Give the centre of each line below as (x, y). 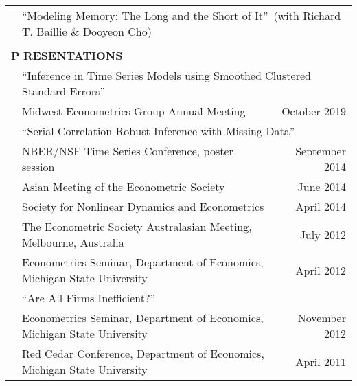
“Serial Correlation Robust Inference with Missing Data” (159, 131)
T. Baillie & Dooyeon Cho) (87, 31)
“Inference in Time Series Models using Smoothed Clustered (166, 75)
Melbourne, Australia (73, 242)
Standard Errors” (64, 91)
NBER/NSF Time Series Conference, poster (128, 151)
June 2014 (322, 186)
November (322, 318)
